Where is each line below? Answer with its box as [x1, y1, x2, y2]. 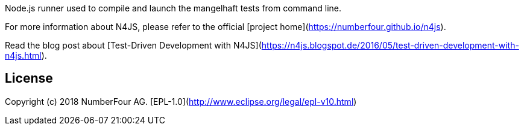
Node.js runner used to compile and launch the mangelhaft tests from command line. [5, 3, 342, 13]
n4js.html [5, 50, 42, 61]
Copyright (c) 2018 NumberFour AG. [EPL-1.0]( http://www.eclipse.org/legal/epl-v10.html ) [5, 96, 357, 107]
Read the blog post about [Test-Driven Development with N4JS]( [5, 40, 262, 50]
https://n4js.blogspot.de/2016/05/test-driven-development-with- [261, 40, 519, 50]
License [5, 71, 53, 86]
